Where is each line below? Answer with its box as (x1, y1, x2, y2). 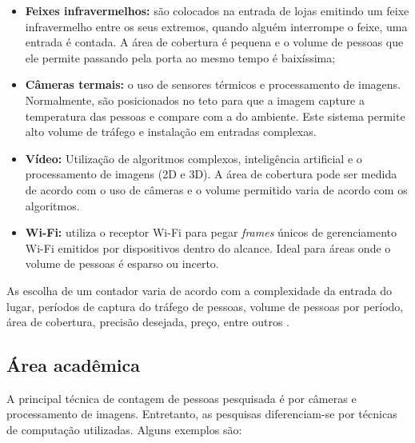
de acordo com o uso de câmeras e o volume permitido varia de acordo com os (25, 181, 408, 198)
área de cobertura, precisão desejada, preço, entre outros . (6, 313, 290, 330)
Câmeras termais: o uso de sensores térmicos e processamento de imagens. (25, 76, 401, 93)
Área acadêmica (6, 353, 141, 377)
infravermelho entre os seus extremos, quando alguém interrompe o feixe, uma (25, 18, 408, 34)
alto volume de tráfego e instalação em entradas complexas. (25, 123, 317, 140)
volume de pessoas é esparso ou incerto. (25, 255, 219, 272)
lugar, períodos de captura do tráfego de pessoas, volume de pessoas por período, (6, 297, 404, 314)
